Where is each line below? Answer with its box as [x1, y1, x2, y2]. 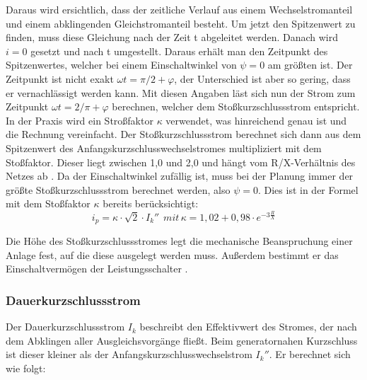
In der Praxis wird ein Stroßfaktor [6, 113, 153, 127]
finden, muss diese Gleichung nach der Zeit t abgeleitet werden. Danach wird [6, 30, 339, 45]
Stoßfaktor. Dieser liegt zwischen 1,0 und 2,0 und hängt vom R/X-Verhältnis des [6, 154, 356, 169]
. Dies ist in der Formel [257, 182, 359, 197]
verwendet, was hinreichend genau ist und [165, 113, 347, 127]
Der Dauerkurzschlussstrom [6, 319, 125, 334]
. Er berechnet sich [269, 347, 351, 362]
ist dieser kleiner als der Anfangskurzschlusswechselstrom [6, 347, 252, 362]
